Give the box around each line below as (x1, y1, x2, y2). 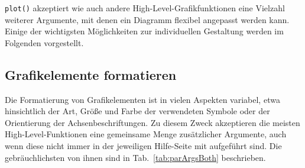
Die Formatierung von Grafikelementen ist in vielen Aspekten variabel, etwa (5, 93, 280, 105)
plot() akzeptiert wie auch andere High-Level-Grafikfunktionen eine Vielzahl (5, 2, 285, 14)
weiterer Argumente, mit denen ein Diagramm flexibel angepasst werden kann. (5, 13, 290, 25)
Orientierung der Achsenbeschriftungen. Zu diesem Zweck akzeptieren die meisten (5, 116, 300, 128)
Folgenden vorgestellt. (5, 36, 84, 49)
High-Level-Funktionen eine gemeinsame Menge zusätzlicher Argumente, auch (5, 128, 287, 140)
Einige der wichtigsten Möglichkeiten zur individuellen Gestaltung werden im (5, 25, 284, 37)
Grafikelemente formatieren (5, 65, 177, 83)
